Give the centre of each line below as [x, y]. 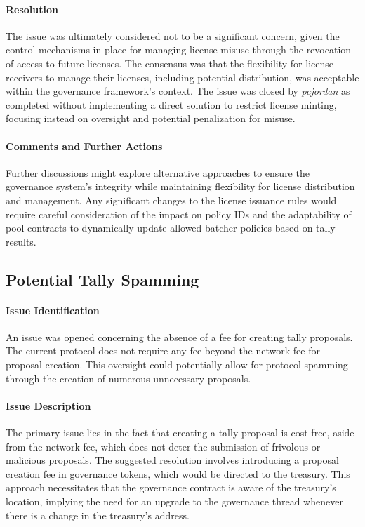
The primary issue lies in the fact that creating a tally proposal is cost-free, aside [180, 433]
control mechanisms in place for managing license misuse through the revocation [179, 49]
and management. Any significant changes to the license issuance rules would [171, 200]
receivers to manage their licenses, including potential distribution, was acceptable [182, 77]
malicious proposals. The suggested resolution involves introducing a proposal [172, 460]
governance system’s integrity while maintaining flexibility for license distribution [180, 186]
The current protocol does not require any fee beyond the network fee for [163, 351]
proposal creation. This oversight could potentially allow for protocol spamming [177, 365]
